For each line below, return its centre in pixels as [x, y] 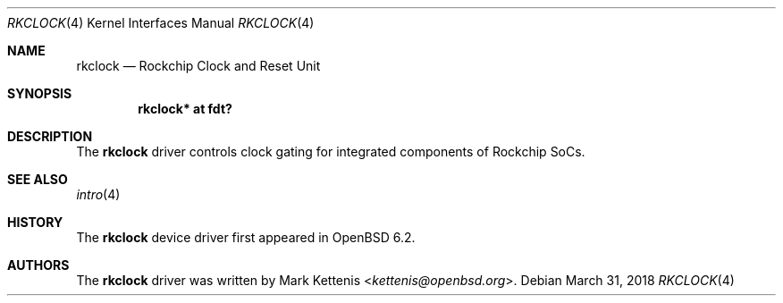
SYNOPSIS [40, 93]
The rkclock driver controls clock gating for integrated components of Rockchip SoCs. [331, 151]
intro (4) [98, 194]
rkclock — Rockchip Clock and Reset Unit [198, 66]
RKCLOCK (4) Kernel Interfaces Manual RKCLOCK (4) [161, 23]
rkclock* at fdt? [185, 109]
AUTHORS [38, 265]
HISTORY [35, 222]
